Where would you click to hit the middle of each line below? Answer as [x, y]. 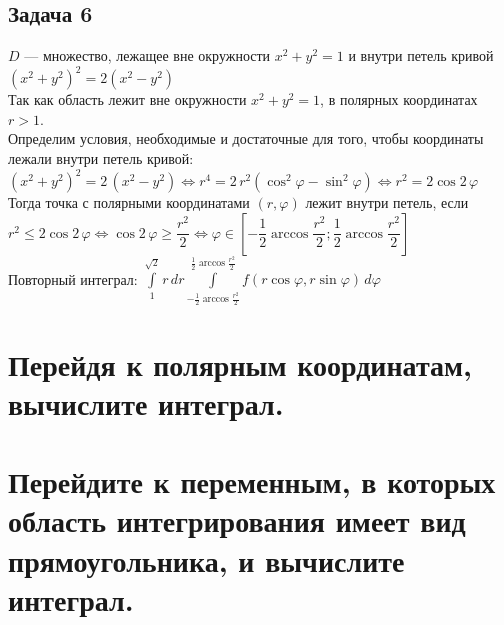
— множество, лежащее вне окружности [147, 55]
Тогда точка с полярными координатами [129, 202]
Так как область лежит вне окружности [127, 99]
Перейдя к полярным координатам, [240, 363]
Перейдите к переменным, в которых [252, 481]
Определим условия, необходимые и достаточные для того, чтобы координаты [246, 138]
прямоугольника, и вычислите [206, 559]
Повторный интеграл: [73, 278]
